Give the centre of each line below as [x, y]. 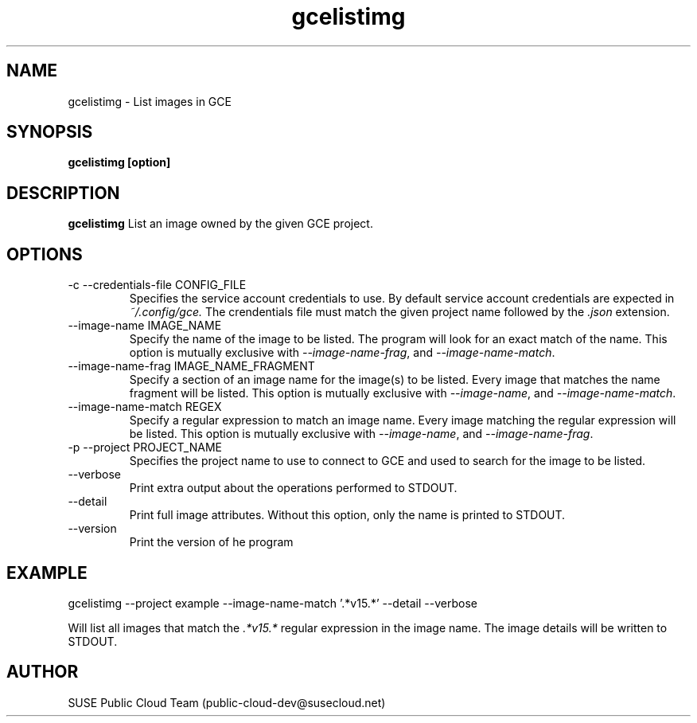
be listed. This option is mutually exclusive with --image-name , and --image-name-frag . [361, 434]
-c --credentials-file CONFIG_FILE [157, 285]
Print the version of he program [211, 542]
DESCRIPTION [63, 193]
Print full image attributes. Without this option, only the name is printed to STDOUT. [347, 515]
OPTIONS [45, 254]
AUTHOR [43, 672]
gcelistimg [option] [119, 162]
